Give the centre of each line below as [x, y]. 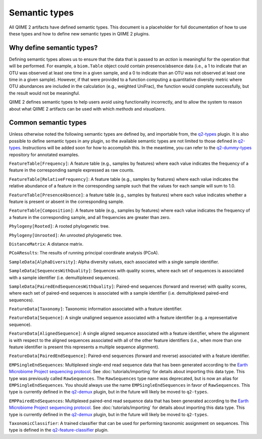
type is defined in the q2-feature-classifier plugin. [59, 430]
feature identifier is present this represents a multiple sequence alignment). [84, 347]
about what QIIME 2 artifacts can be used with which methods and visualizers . [87, 109]
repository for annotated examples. [44, 155]
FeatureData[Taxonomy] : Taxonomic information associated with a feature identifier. [96, 309]
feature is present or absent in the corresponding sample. [66, 202]
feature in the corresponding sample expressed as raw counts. [72, 170]
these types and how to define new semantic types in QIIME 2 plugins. [79, 33]
